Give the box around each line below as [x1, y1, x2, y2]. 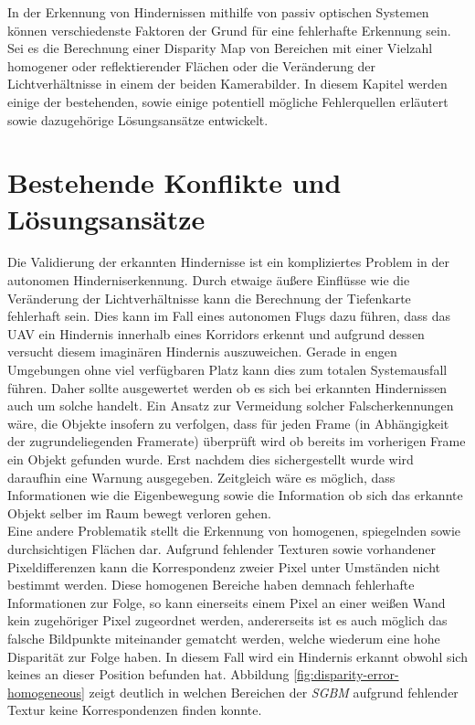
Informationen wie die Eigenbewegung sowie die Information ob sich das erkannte [7, 485, 463, 505]
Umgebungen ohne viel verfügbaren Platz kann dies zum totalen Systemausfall [7, 360, 448, 379]
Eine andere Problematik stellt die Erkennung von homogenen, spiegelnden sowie [7, 521, 461, 540]
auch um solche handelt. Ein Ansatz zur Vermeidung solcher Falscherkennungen [7, 396, 454, 415]
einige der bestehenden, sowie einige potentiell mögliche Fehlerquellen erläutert [7, 91, 449, 111]
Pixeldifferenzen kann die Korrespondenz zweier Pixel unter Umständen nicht [7, 557, 441, 576]
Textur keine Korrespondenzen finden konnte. [7, 700, 262, 720]
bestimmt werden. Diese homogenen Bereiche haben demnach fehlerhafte [7, 575, 415, 594]
